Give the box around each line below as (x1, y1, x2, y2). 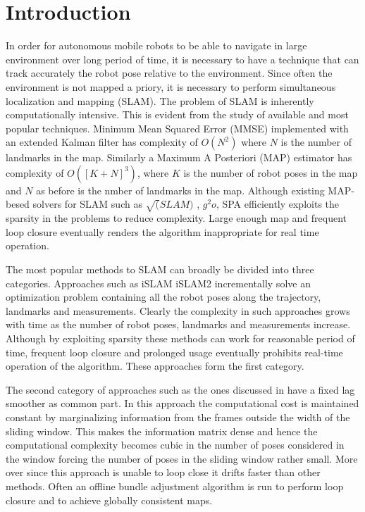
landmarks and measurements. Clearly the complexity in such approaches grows (6, 303, 350, 318)
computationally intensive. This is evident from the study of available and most (6, 107, 349, 122)
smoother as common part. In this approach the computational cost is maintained (6, 396, 359, 411)
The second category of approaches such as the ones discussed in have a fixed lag (6, 382, 355, 397)
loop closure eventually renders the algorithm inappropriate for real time (6, 224, 319, 239)
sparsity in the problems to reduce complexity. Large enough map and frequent (6, 211, 347, 225)
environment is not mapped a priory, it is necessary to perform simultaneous (6, 79, 336, 94)
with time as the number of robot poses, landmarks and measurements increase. (6, 317, 351, 332)
